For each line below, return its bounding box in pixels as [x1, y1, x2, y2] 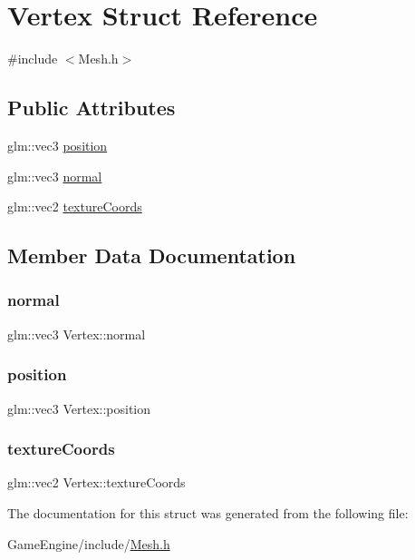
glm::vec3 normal [7, 166, 102, 185]
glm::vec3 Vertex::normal [7, 324, 146, 343]
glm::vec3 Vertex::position [7, 398, 151, 418]
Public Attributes [7, 93, 176, 122]
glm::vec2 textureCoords [7, 197, 142, 216]
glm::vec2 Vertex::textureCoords [7, 473, 186, 492]
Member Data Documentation [7, 241, 296, 270]
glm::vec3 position [7, 135, 108, 154]
